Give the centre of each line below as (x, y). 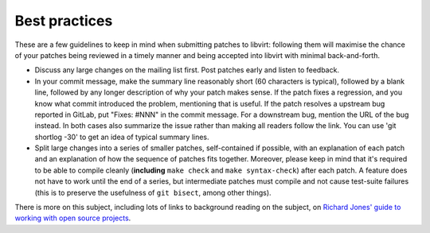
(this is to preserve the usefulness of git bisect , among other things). (153, 192)
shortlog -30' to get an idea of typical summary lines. (122, 137)
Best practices (64, 21)
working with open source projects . (73, 218)
